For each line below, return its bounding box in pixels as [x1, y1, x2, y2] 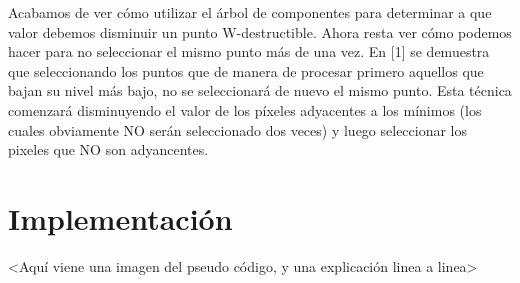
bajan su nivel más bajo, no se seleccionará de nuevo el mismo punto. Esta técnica [8, 80, 512, 101]
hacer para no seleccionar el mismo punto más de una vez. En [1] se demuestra [8, 41, 490, 62]
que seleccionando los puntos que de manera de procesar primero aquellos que [8, 60, 484, 81]
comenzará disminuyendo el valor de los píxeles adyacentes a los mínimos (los [8, 99, 482, 120]
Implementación [8, 197, 233, 238]
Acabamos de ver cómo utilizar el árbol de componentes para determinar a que [8, 2, 492, 22]
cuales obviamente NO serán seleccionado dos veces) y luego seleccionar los [8, 119, 468, 140]
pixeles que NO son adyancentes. [8, 139, 209, 160]
